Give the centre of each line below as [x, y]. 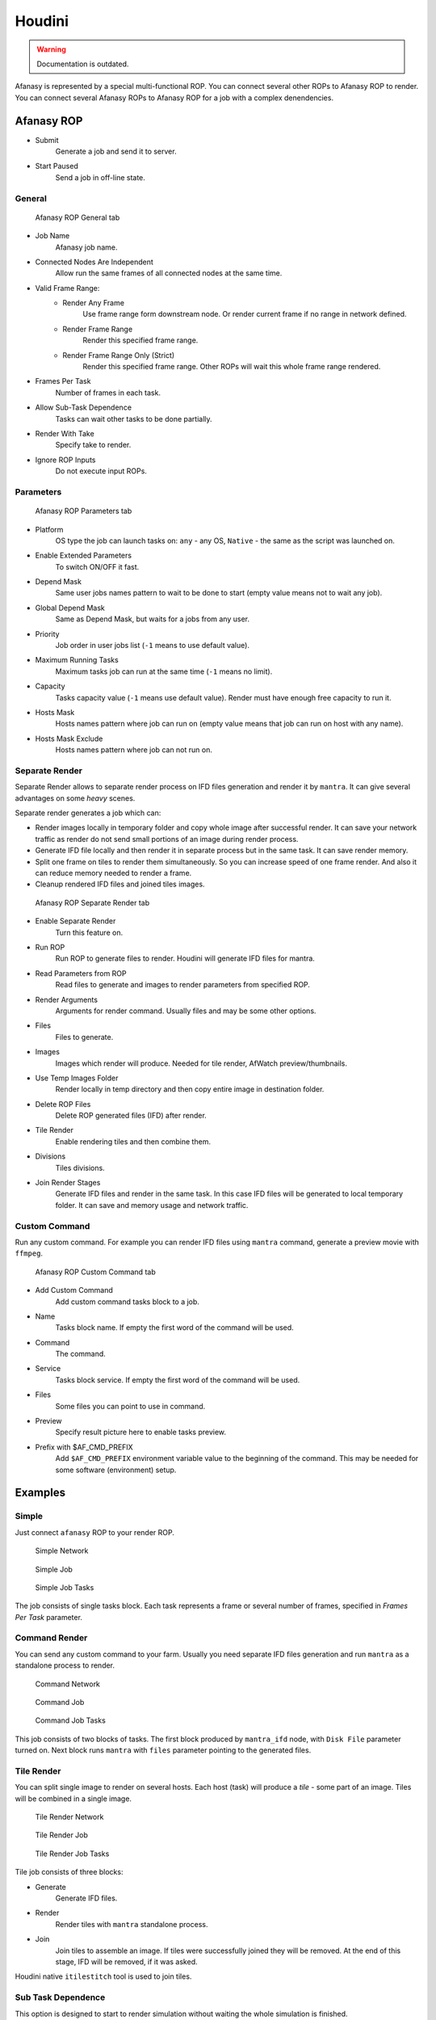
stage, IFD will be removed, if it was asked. [126, 1962]
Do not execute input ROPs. [101, 471]
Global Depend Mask [70, 608]
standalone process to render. [65, 1665]
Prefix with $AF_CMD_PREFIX [84, 1447]
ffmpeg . [29, 1253]
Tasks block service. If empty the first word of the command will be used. [178, 1380]
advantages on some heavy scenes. [75, 798]
